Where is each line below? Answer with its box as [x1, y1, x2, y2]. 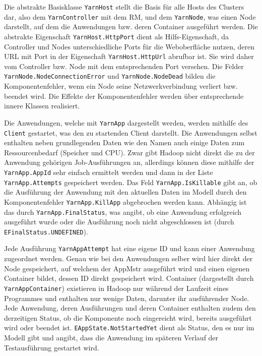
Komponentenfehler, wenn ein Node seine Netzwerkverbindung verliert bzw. [4, 81, 238, 91]
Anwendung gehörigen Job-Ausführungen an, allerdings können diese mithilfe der [4, 157, 254, 167]
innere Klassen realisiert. [4, 100, 80, 111]
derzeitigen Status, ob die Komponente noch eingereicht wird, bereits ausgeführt [4, 312, 252, 323]
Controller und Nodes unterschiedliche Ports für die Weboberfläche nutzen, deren [4, 41, 254, 51]
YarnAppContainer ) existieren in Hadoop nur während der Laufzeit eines [4, 282, 229, 293]
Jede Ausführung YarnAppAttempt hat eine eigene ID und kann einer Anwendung [4, 243, 255, 254]
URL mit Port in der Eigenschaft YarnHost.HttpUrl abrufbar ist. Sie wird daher [4, 51, 254, 62]
